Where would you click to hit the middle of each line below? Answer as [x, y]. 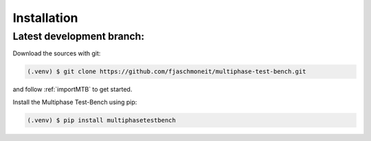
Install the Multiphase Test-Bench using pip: [75, 102]
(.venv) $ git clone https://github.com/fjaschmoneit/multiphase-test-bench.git [167, 72]
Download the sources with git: [57, 53]
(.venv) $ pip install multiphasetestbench [102, 120]
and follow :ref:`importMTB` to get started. [72, 90]
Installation [45, 18]
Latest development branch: [79, 36]
